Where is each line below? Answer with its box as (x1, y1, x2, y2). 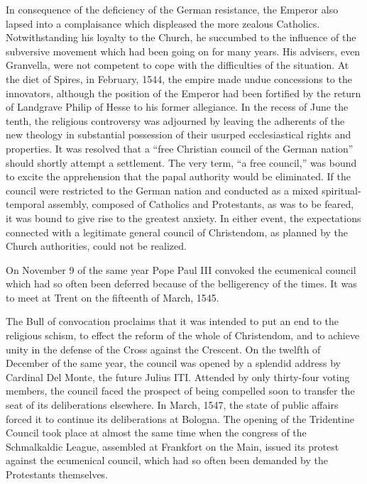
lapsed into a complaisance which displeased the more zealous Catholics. (6, 16, 320, 31)
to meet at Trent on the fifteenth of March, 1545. (6, 290, 219, 304)
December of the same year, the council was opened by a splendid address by (6, 356, 341, 370)
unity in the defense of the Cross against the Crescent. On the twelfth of (6, 341, 321, 356)
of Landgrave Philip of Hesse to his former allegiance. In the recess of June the (6, 99, 349, 114)
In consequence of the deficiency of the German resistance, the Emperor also (6, 2, 339, 16)
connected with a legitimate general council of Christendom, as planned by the (6, 224, 349, 239)
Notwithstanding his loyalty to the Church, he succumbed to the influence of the (6, 30, 356, 45)
